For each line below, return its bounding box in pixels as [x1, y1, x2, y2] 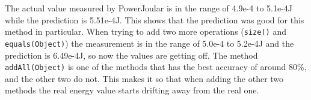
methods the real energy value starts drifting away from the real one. [5, 84, 259, 96]
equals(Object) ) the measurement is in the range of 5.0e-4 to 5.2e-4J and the [5, 37, 294, 49]
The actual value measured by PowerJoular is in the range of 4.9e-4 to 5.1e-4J [5, 2, 293, 14]
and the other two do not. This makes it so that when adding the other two [5, 72, 284, 84]
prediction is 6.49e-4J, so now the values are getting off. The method [5, 49, 258, 61]
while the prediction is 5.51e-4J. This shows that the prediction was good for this [5, 13, 304, 26]
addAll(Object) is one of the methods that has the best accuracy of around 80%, [5, 60, 307, 73]
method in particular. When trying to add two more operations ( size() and [5, 25, 286, 38]
